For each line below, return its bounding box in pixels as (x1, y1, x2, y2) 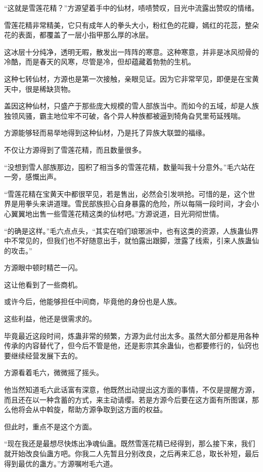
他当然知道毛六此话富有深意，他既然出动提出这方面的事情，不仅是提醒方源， (4, 384, 259, 395)
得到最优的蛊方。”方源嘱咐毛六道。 (4, 458, 117, 468)
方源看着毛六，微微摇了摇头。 (4, 367, 103, 378)
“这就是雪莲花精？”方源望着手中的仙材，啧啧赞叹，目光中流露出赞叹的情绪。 (4, 3, 259, 13)
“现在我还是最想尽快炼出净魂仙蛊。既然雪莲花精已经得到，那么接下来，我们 (4, 438, 255, 449)
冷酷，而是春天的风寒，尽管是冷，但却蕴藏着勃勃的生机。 (4, 56, 195, 67)
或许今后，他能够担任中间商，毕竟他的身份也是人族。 (4, 296, 181, 307)
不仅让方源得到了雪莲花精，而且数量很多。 (4, 144, 146, 155)
